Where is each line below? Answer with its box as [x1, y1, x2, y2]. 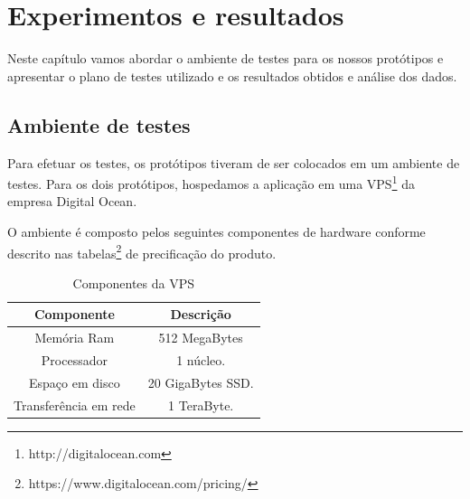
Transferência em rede [14, 395, 136, 414]
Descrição [170, 305, 231, 324]
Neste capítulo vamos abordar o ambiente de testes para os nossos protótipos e [7, 49, 444, 68]
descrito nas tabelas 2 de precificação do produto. [7, 240, 277, 262]
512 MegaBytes [158, 328, 243, 347]
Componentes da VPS [72, 273, 195, 292]
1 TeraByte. [168, 395, 234, 414]
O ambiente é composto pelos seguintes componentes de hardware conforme [7, 221, 426, 240]
